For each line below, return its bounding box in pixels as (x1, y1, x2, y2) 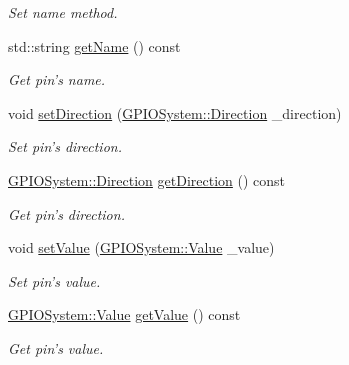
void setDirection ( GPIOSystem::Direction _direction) (8, 102, 342, 123)
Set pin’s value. (8, 270, 101, 291)
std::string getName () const (8, 35, 181, 56)
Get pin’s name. (8, 69, 106, 90)
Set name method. (8, 2, 118, 22)
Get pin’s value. (8, 337, 104, 358)
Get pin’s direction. (8, 203, 125, 224)
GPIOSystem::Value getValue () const (8, 304, 241, 325)
